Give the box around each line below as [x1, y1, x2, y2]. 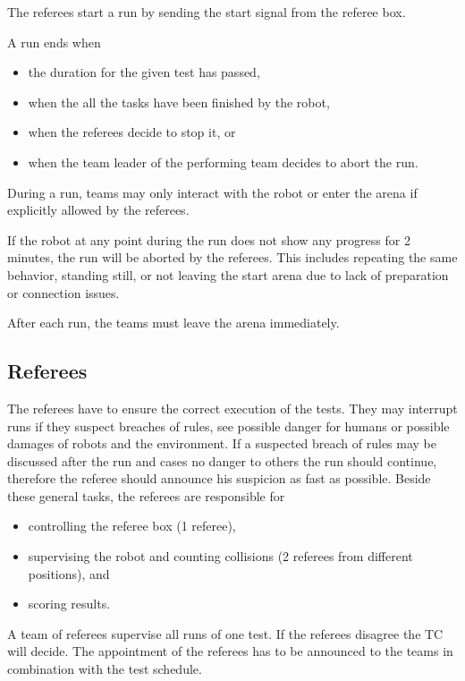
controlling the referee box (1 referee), [28, 516, 236, 535]
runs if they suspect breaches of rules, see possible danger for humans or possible [7, 416, 450, 435]
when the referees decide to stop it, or [28, 123, 236, 141]
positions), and [28, 564, 110, 583]
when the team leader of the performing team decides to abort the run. [28, 152, 418, 171]
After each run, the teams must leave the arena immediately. [7, 313, 340, 332]
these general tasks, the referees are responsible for [7, 486, 285, 505]
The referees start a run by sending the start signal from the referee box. [7, 3, 406, 21]
